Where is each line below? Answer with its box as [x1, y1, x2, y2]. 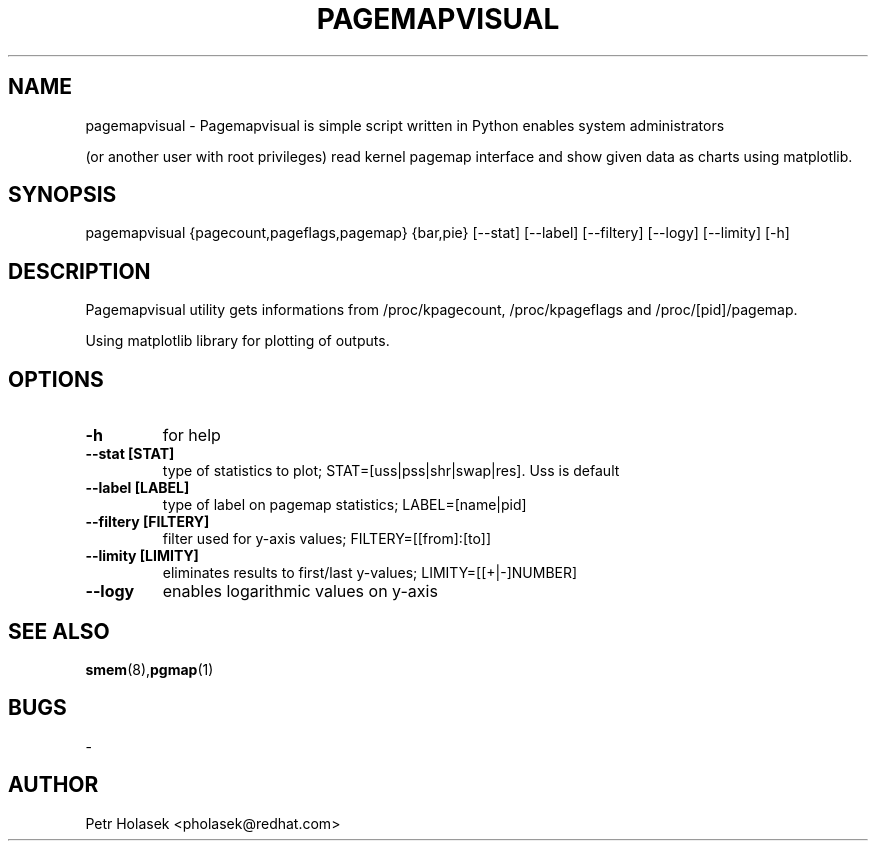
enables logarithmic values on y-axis [162, 581, 438, 602]
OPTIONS [8, 366, 104, 392]
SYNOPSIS [8, 182, 117, 208]
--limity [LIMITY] [85, 547, 199, 565]
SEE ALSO [8, 618, 110, 644]
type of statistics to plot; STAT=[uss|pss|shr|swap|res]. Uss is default [162, 462, 620, 480]
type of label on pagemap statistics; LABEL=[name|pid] [162, 496, 527, 514]
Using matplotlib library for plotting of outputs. [85, 332, 390, 350]
